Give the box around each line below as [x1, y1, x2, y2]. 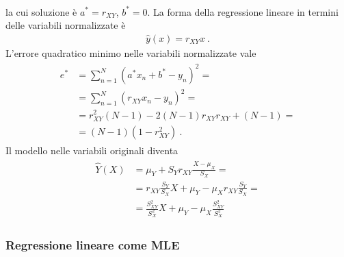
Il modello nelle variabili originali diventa [5, 143, 178, 157]
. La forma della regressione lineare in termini [147, 4, 339, 19]
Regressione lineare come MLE [5, 236, 180, 254]
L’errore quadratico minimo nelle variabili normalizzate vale [5, 45, 256, 60]
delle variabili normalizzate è [5, 18, 126, 32]
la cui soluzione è [5, 4, 77, 19]
